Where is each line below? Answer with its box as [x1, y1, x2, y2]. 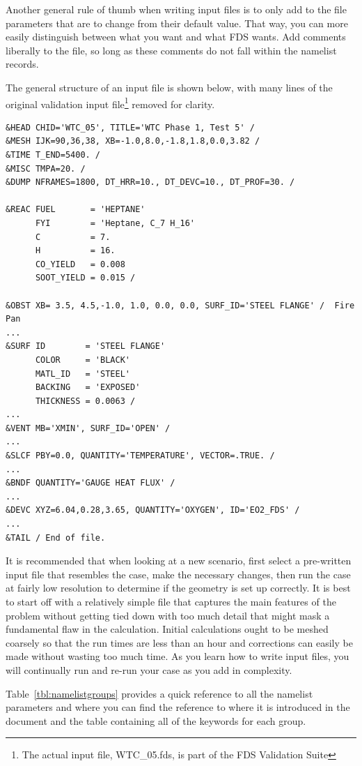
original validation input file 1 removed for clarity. [6, 94, 215, 111]
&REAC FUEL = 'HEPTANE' [6, 204, 145, 215]
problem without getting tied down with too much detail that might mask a [6, 608, 330, 622]
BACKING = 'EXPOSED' [35, 382, 141, 393]
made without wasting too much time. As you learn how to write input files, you [6, 649, 349, 663]
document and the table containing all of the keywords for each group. [6, 713, 306, 728]
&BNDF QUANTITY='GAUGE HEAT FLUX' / [6, 478, 175, 488]
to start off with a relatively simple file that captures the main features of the [6, 594, 336, 608]
